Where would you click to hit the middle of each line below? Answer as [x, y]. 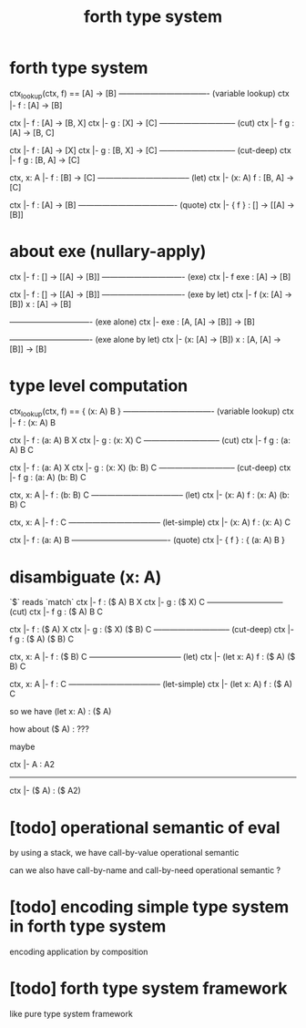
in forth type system [88, 926]
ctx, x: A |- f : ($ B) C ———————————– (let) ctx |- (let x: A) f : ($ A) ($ [153, 657]
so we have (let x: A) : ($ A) [61, 712]
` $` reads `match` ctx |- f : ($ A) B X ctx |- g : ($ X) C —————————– [146, 602]
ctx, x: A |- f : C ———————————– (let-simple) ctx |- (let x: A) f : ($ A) [151, 684]
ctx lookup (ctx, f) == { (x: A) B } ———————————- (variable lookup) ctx [152, 412]
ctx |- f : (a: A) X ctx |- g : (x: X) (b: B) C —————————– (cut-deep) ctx [150, 468]
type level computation [99, 385]
